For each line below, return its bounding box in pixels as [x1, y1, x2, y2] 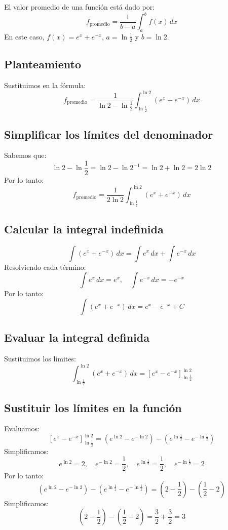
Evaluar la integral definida [4, 330, 149, 345]
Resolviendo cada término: [4, 261, 86, 272]
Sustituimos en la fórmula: [4, 79, 86, 90]
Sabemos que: [4, 150, 47, 160]
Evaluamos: [4, 423, 40, 434]
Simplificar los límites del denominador [4, 126, 213, 142]
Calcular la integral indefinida [4, 221, 164, 236]
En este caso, [4, 31, 45, 42]
